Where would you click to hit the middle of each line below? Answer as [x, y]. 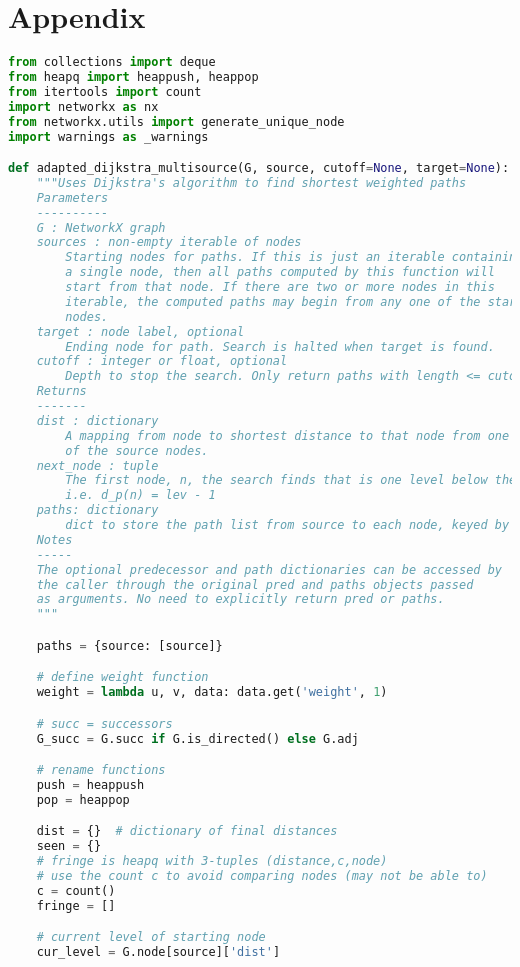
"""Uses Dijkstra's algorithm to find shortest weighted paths [251, 182]
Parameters [72, 197]
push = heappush [90, 785]
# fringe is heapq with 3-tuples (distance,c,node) [212, 861]
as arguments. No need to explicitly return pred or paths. [240, 599]
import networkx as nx [83, 106]
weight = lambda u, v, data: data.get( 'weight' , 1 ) [212, 692]
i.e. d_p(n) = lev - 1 [140, 495]
